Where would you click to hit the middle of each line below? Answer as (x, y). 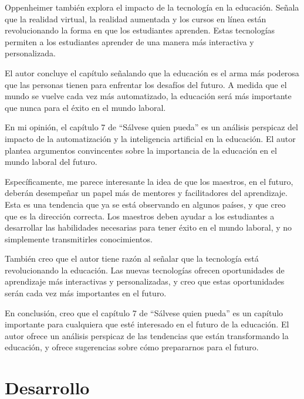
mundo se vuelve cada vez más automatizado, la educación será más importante (148, 96)
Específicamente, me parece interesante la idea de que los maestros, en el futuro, (149, 181)
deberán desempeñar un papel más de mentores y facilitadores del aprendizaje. (146, 193)
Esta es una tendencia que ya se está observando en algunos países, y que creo (145, 204)
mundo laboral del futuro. (51, 162)
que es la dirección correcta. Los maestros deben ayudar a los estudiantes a (140, 216)
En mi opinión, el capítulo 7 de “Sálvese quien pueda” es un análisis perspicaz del (151, 127)
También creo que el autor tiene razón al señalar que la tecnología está (132, 258)
